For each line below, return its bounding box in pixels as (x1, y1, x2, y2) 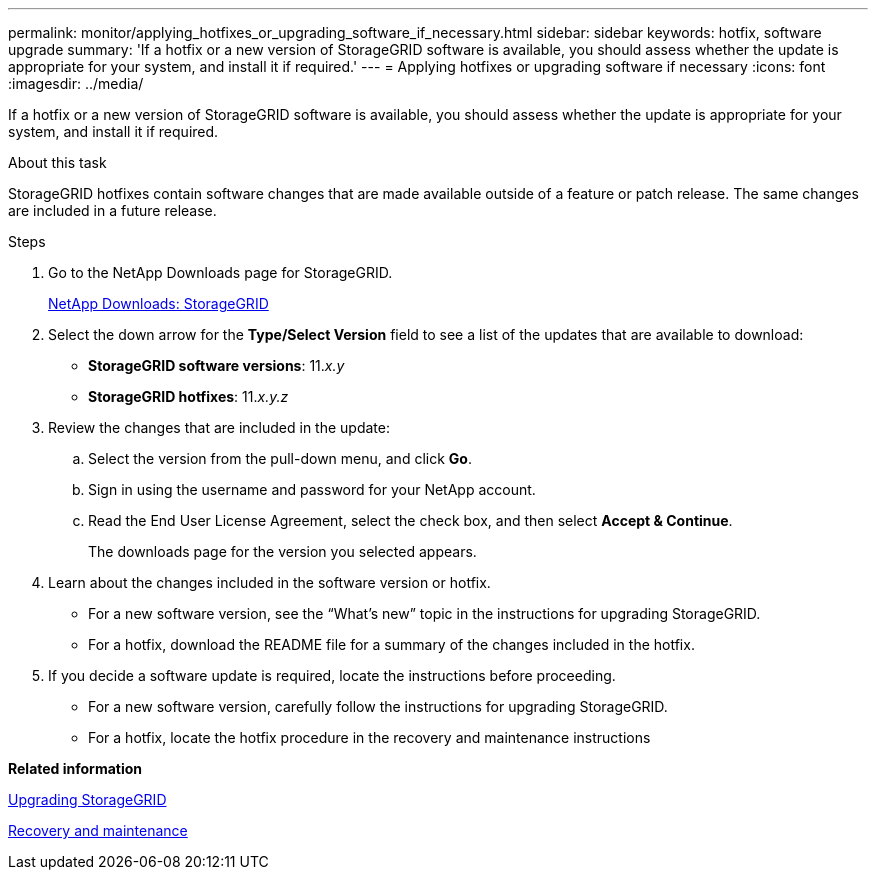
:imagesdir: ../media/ (8, 75, 144, 92)
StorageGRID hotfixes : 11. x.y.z (88, 388, 289, 405)
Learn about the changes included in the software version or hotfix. (48, 574, 491, 591)
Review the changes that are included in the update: (48, 419, 390, 436)
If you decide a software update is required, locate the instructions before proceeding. (48, 667, 616, 684)
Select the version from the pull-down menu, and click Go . (88, 450, 472, 467)
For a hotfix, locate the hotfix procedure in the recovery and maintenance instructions (88, 729, 651, 746)
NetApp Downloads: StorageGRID (48, 295, 269, 312)
